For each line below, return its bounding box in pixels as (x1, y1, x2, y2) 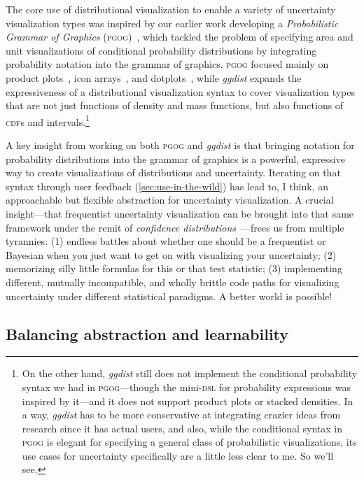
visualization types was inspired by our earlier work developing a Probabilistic (6, 15, 339, 30)
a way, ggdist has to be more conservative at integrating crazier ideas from (22, 407, 341, 422)
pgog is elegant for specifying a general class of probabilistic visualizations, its (22, 435, 357, 449)
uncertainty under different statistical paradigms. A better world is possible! (6, 288, 332, 303)
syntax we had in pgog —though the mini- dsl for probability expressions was (22, 379, 351, 394)
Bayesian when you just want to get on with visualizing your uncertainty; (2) (6, 247, 337, 262)
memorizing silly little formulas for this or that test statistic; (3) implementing (6, 261, 342, 276)
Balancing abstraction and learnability (6, 323, 289, 344)
